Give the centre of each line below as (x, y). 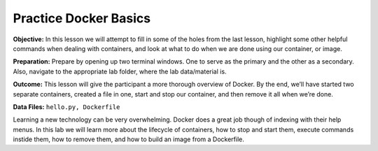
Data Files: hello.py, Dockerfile (66, 107)
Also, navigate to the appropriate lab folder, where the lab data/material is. (120, 71)
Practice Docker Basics (82, 18)
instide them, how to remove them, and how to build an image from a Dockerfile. (129, 139)
